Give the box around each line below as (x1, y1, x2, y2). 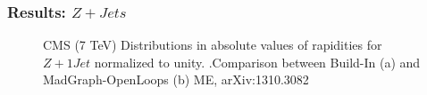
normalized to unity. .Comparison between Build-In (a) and (94, 52, 421, 71)
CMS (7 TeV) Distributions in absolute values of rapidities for (43, 36, 382, 54)
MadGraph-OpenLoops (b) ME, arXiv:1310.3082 (43, 70, 309, 89)
